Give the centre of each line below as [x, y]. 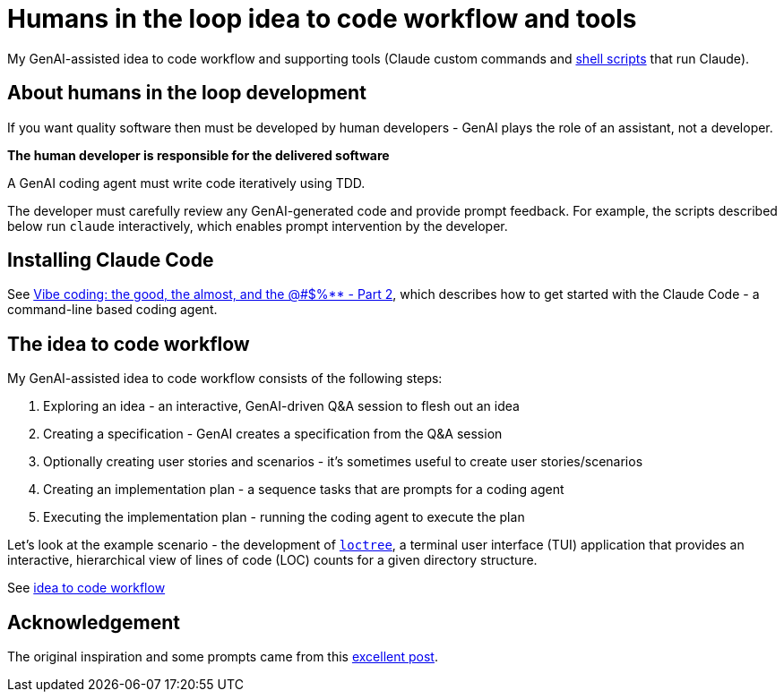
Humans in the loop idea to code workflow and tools [322, 19]
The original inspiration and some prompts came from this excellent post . [223, 657]
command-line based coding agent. [112, 310]
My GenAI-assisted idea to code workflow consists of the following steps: [225, 379]
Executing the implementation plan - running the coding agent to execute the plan [284, 517]
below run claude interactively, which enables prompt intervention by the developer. [258, 226]
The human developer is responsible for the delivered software [198, 155]
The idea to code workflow [129, 344]
